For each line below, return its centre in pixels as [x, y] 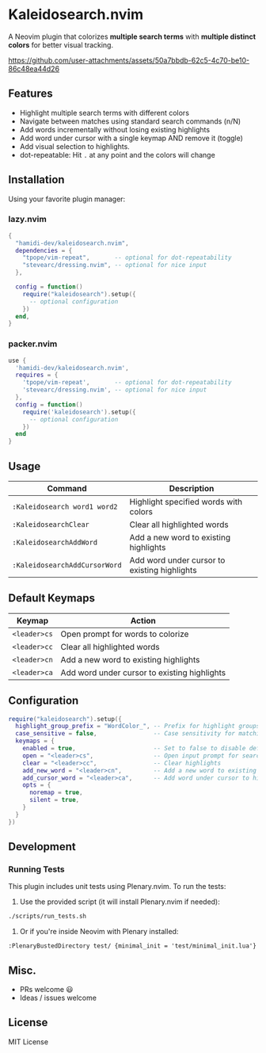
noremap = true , [56, 793]
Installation [36, 180]
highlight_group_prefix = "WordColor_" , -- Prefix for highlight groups [138, 727]
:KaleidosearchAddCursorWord [67, 565]
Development [42, 847]
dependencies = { [44, 250]
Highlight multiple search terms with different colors [104, 113]
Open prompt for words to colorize [125, 634]
